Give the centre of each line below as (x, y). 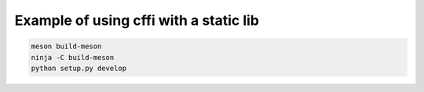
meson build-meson (66, 46)
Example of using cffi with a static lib (137, 20)
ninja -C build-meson (73, 57)
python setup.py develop (79, 68)
